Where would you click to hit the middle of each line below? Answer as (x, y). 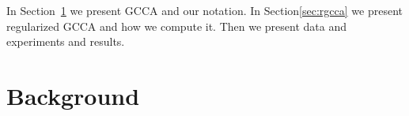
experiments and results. (66, 41)
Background (73, 95)
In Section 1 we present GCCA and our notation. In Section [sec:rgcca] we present (204, 10)
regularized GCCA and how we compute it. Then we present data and (176, 26)
